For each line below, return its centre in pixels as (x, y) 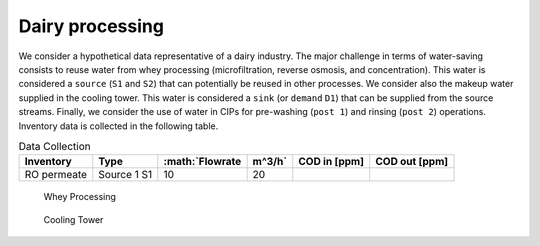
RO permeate (56, 175)
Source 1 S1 (125, 175)
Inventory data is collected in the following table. (118, 126)
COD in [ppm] (331, 162)
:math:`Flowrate (202, 162)
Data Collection (54, 147)
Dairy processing (91, 26)
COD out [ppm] (412, 162)
